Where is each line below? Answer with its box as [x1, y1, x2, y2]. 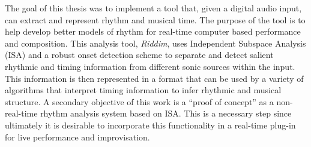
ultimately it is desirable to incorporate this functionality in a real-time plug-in [5, 118, 296, 131]
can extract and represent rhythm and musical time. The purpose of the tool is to [5, 13, 306, 26]
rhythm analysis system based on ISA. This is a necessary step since [40, 107, 292, 120]
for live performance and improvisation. [5, 130, 150, 143]
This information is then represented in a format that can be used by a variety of [5, 72, 304, 84]
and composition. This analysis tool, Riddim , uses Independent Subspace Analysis [5, 36, 306, 49]
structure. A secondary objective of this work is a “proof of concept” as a [5, 95, 274, 108]
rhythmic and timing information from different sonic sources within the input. [5, 60, 295, 72]
